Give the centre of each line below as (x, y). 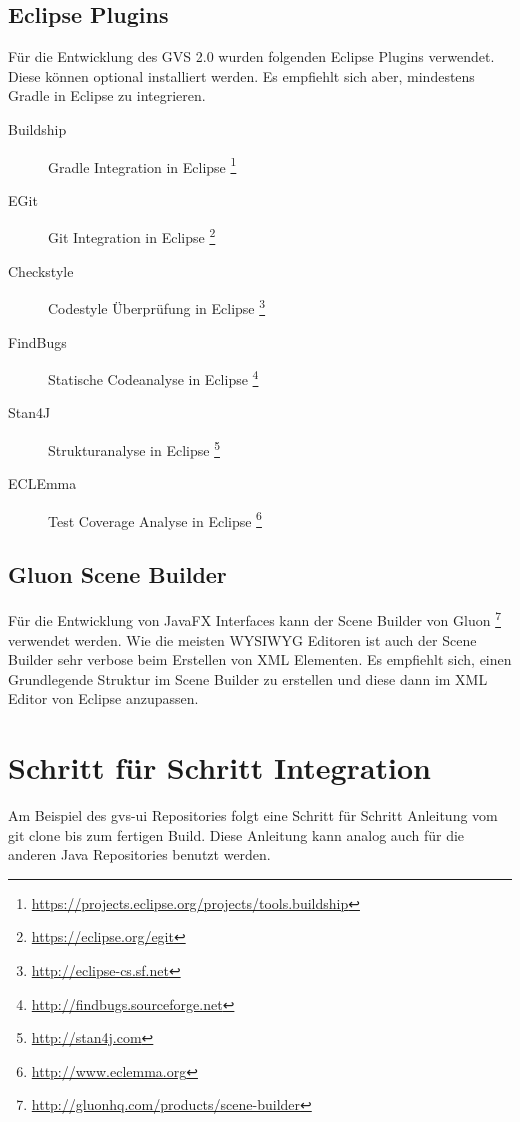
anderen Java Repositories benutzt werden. (139, 854)
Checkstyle (41, 270)
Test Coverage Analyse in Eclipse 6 (155, 519)
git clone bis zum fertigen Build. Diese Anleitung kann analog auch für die (236, 834)
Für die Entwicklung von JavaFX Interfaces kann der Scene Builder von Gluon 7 (254, 618)
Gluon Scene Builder (117, 574)
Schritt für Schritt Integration (219, 767)
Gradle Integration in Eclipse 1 (142, 165)
